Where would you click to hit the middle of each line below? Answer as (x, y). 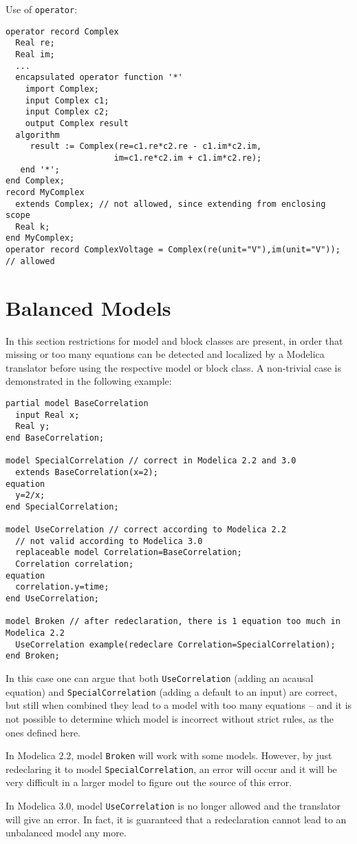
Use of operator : (42, 9)
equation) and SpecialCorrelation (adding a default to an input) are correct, (172, 691)
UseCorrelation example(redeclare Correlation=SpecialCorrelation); (175, 644)
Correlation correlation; (75, 564)
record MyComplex (45, 192)
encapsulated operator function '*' (99, 78)
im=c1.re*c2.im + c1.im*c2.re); (188, 158)
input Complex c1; (67, 100)
